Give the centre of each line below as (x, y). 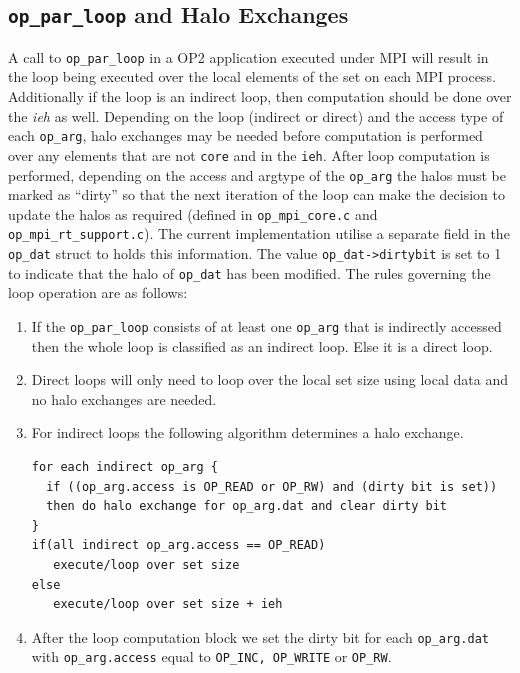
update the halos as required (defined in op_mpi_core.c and (193, 213)
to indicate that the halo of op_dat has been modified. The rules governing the (249, 272)
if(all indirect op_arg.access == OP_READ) (178, 545)
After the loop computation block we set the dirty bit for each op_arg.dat (260, 636)
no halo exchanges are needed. (124, 398)
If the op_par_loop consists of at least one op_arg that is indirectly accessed (266, 326)
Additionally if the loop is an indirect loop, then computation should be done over (260, 96)
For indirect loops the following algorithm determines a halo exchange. (247, 432)
